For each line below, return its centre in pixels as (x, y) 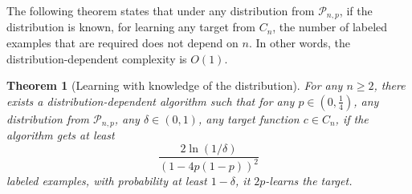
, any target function (249, 118)
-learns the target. (309, 181)
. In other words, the (300, 43)
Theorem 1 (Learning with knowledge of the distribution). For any (175, 85)
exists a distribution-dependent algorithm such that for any (151, 101)
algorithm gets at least (61, 135)
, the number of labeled (330, 27)
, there (390, 85)
